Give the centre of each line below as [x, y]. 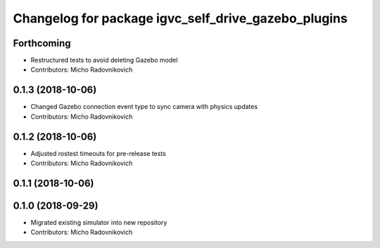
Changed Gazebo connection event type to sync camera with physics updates [144, 107]
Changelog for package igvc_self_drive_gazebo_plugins [180, 18]
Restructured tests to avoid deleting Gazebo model [104, 60]
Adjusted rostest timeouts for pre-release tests [99, 153]
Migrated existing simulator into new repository [99, 222]
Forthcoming [42, 43]
